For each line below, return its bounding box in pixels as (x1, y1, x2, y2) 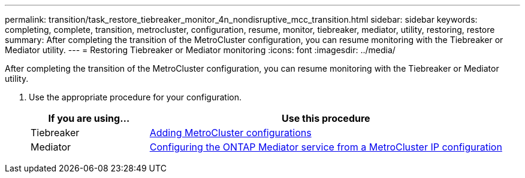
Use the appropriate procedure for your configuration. (29, 92, 242, 102)
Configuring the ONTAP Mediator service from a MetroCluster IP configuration (149, 141, 502, 153)
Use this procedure (281, 112, 370, 124)
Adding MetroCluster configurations (149, 127, 312, 139)
